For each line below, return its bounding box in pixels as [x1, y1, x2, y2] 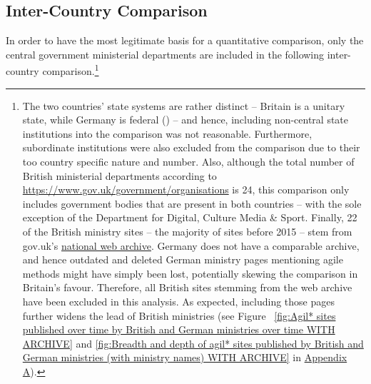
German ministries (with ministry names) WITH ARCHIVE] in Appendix [22, 350, 347, 365]
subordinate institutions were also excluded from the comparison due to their [22, 140, 360, 155]
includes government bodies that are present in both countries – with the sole [22, 196, 362, 211]
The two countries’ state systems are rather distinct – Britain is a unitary [22, 98, 345, 113]
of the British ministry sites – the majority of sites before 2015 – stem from [22, 223, 352, 238]
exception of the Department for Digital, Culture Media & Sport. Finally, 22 [22, 210, 357, 225]
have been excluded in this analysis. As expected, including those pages [22, 293, 335, 308]
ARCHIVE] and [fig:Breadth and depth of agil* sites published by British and [22, 335, 364, 350]
